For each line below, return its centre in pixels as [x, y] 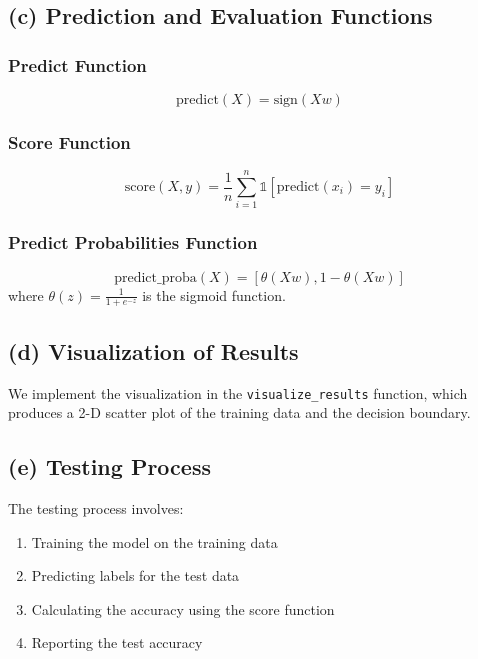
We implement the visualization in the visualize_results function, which [238, 392]
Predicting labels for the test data [135, 575]
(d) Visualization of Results [153, 350]
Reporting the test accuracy [117, 642]
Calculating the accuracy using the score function [183, 608]
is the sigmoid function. [214, 294]
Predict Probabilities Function [133, 242]
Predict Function [77, 64]
